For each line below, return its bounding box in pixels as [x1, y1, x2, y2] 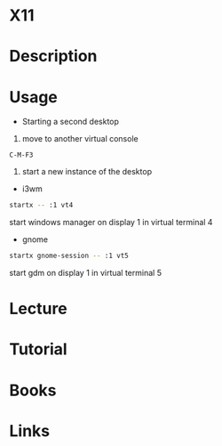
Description [9, 46, 98, 67]
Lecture [9, 299, 68, 319]
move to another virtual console [21, 134, 139, 144]
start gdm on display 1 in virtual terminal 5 [9, 268, 163, 279]
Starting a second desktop [21, 117, 120, 127]
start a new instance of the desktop [21, 166, 153, 177]
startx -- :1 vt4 [9, 201, 74, 210]
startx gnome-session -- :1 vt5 [9, 251, 129, 261]
